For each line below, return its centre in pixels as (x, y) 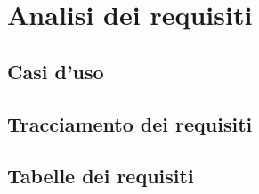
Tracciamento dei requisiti (130, 123)
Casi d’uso (56, 71)
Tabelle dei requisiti (101, 176)
